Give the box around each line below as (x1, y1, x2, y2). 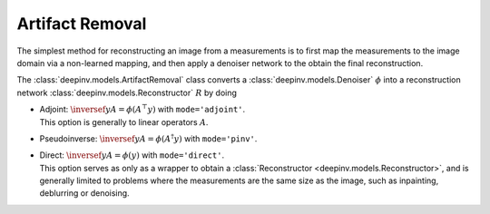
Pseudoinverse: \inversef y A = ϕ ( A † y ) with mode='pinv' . (39, 132, 258, 144)
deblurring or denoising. (39, 188, 131, 199)
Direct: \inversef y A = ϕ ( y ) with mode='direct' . (39, 150, 225, 160)
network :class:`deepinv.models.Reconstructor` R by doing (16, 87, 238, 98)
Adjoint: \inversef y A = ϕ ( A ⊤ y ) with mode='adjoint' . (39, 102, 246, 115)
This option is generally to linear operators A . (39, 116, 209, 127)
